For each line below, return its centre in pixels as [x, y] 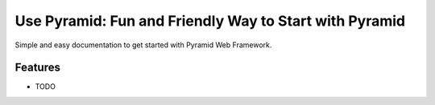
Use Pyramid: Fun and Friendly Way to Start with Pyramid [210, 21]
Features [37, 68]
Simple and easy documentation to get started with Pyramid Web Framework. [143, 45]
